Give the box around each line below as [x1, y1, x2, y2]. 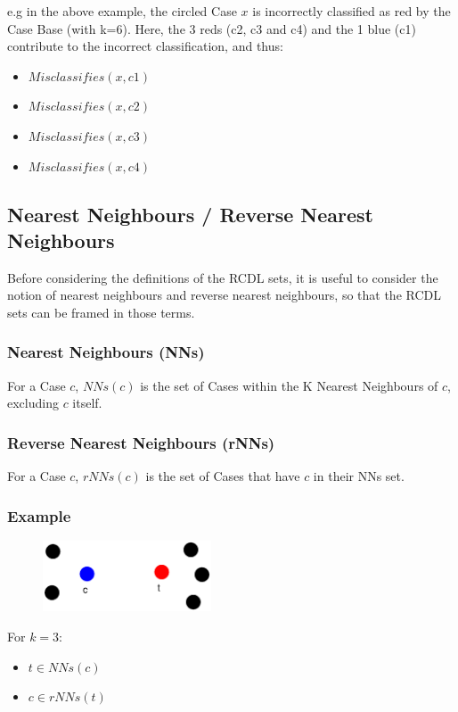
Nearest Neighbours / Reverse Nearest [7, 200, 373, 228]
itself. [72, 393, 102, 412]
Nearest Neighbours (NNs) [7, 341, 205, 363]
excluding [7, 393, 59, 412]
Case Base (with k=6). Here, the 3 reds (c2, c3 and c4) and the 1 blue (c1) [7, 19, 416, 37]
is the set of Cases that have [145, 467, 300, 485]
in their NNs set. [313, 467, 405, 485]
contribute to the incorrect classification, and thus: [7, 37, 283, 55]
